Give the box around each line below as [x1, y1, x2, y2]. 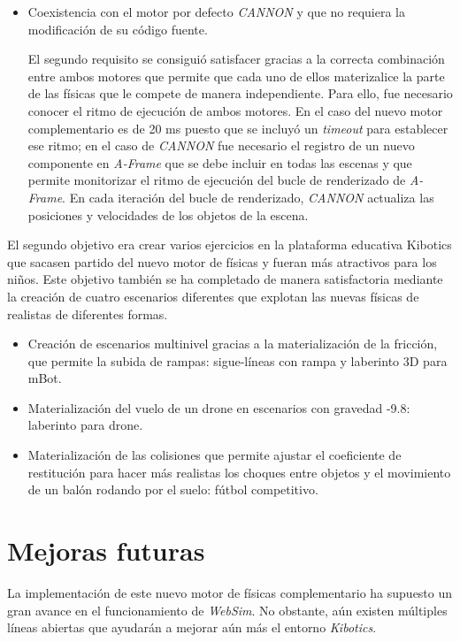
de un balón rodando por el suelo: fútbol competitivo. [27, 480, 318, 499]
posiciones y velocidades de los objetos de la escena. [27, 205, 309, 224]
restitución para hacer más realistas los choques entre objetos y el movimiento [27, 462, 451, 481]
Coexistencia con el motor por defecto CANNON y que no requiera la [27, 3, 405, 20]
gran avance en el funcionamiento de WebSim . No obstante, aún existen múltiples [7, 600, 448, 619]
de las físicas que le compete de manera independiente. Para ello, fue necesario [27, 84, 453, 103]
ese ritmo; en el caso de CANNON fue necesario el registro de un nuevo [27, 136, 415, 155]
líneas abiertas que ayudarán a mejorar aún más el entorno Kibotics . [7, 618, 377, 637]
